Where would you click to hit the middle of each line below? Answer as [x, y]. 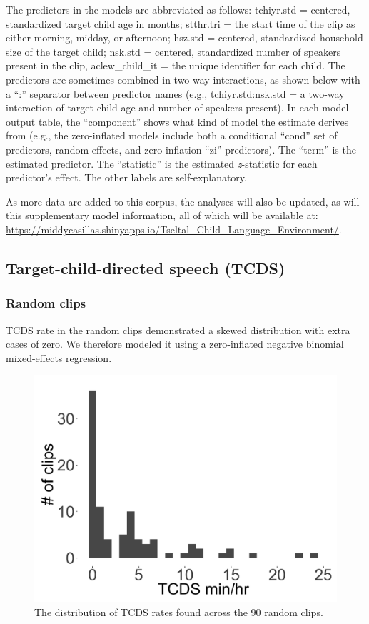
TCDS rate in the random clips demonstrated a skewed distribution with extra [178, 329]
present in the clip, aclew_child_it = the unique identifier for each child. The [176, 65]
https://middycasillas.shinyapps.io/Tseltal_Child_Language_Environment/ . [174, 229]
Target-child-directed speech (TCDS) [146, 267]
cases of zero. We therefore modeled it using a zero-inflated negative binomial [175, 344]
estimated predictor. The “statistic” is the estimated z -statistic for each [162, 163]
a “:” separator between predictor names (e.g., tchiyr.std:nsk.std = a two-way [175, 93]
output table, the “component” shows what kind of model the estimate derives [177, 121]
